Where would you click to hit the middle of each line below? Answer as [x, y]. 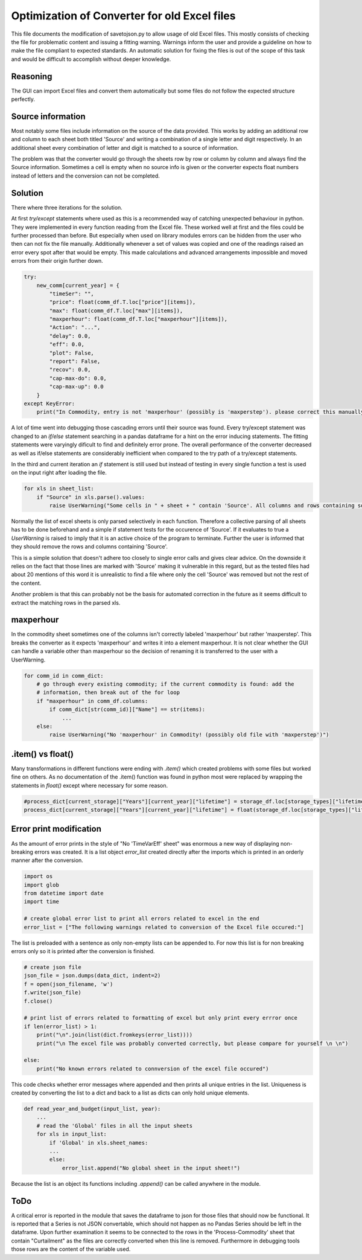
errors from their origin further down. [57, 261]
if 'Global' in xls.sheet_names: [99, 1143]
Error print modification [56, 829]
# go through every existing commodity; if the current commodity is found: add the [166, 684]
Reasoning [32, 76]
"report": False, [75, 362]
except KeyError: [49, 403]
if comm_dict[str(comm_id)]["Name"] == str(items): [127, 709]
